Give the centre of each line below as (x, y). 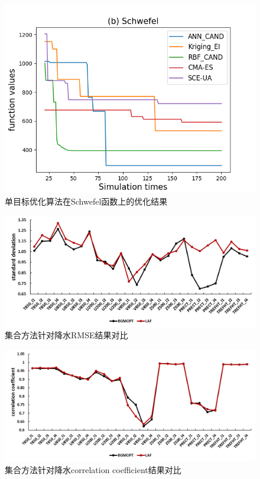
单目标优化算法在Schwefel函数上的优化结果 (86, 201)
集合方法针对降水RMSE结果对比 (66, 335)
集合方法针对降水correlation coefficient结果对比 (93, 469)
